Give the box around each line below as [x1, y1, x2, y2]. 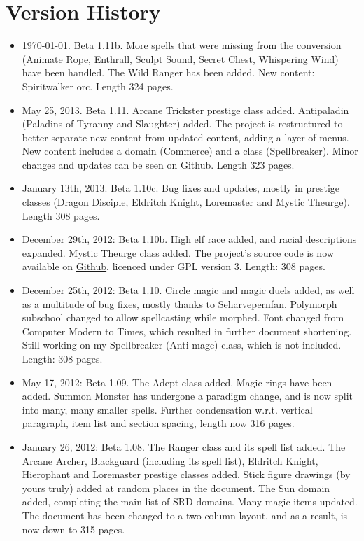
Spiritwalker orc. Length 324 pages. [22, 78, 174, 93]
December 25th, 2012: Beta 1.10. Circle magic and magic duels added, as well [22, 283, 355, 297]
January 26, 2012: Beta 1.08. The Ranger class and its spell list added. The [22, 439, 346, 454]
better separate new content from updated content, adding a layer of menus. [22, 129, 349, 144]
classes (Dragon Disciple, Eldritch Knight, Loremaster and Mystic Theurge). [22, 195, 350, 209]
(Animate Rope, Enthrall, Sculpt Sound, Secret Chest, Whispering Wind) [22, 51, 339, 66]
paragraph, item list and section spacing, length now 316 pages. [22, 416, 295, 430]
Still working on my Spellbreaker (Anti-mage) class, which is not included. [22, 337, 342, 352]
